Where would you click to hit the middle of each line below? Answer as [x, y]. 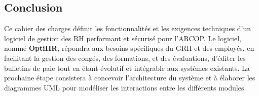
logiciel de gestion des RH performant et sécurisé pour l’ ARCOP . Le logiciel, [123, 38]
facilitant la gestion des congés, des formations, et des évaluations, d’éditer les [125, 58]
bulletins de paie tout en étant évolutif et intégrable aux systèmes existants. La [127, 68]
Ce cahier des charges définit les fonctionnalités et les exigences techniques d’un [128, 28]
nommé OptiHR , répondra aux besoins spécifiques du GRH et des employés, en [129, 48]
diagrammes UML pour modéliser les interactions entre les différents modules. [125, 87]
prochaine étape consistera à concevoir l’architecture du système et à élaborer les [130, 78]
